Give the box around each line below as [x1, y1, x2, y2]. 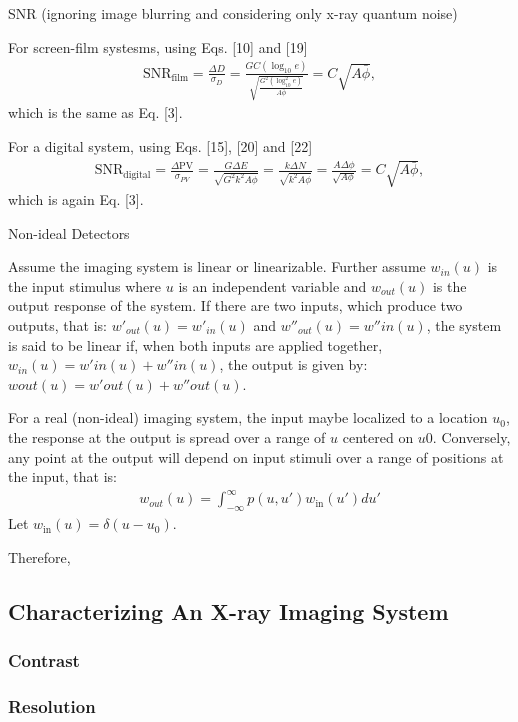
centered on [342, 426, 414, 447]
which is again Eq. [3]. [8, 189, 144, 209]
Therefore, [8, 546, 71, 567]
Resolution [8, 693, 96, 718]
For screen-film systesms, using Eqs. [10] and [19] [8, 36, 308, 57]
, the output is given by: [219, 354, 368, 375]
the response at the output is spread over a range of [8, 426, 326, 447]
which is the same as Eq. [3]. [8, 102, 183, 123]
